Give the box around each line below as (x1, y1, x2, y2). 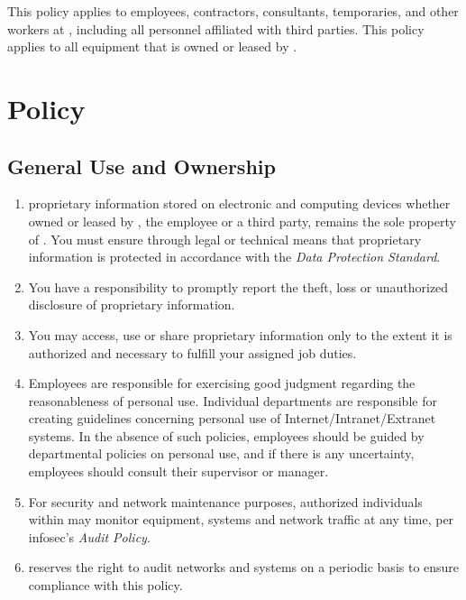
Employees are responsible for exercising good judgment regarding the (28, 374, 416, 392)
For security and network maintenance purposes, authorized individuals (28, 492, 423, 511)
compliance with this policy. (28, 576, 183, 595)
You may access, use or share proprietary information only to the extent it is (28, 325, 452, 344)
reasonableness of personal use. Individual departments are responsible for (28, 391, 437, 410)
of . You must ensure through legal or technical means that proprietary (28, 229, 422, 248)
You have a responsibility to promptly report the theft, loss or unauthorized (28, 277, 449, 296)
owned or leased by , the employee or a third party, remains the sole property (28, 211, 456, 230)
